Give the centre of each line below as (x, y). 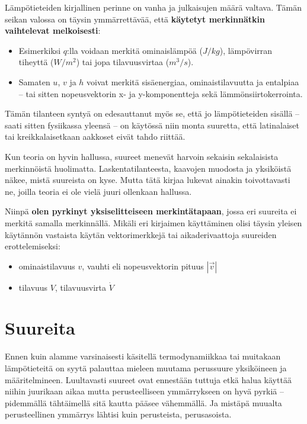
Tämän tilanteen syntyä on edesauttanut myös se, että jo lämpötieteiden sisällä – (152, 113)
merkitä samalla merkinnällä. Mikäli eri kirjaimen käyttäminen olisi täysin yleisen (153, 222)
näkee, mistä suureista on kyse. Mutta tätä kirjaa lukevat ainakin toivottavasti (148, 180)
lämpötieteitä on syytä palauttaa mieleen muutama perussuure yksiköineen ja (146, 368)
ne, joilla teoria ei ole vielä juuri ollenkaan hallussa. (98, 191)
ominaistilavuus (47, 266)
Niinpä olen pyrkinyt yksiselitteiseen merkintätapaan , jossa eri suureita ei (151, 211)
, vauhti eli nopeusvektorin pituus (143, 266)
